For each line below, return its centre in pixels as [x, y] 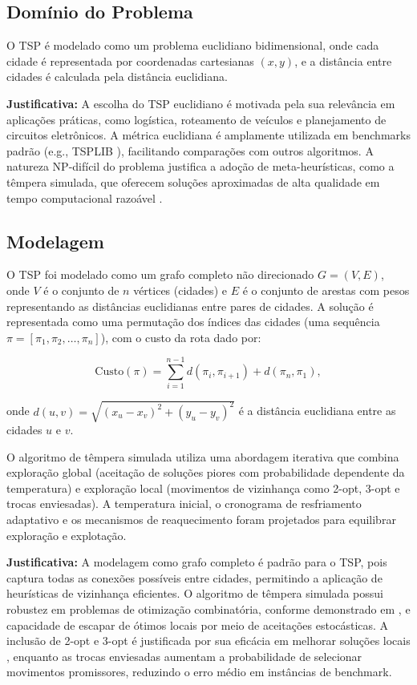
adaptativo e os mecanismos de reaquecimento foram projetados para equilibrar [201, 519]
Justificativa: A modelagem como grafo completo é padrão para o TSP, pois [197, 562]
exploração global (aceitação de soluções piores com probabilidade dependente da [206, 472]
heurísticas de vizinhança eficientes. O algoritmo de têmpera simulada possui [195, 593]
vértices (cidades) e [180, 290]
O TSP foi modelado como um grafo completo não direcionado [160, 274]
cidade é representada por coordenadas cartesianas [130, 60]
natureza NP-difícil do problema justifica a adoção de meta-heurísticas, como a [200, 166]
